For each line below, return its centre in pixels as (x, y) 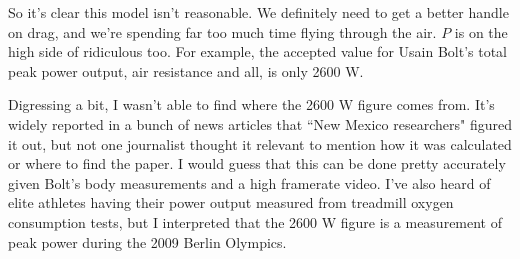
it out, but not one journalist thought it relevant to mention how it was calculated (260, 143)
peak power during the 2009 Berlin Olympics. (147, 241)
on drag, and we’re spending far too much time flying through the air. (222, 31)
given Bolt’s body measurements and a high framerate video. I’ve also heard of (249, 182)
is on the (481, 31)
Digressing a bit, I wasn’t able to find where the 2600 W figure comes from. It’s (251, 104)
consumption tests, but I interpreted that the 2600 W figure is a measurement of (255, 221)
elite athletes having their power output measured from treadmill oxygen (231, 202)
